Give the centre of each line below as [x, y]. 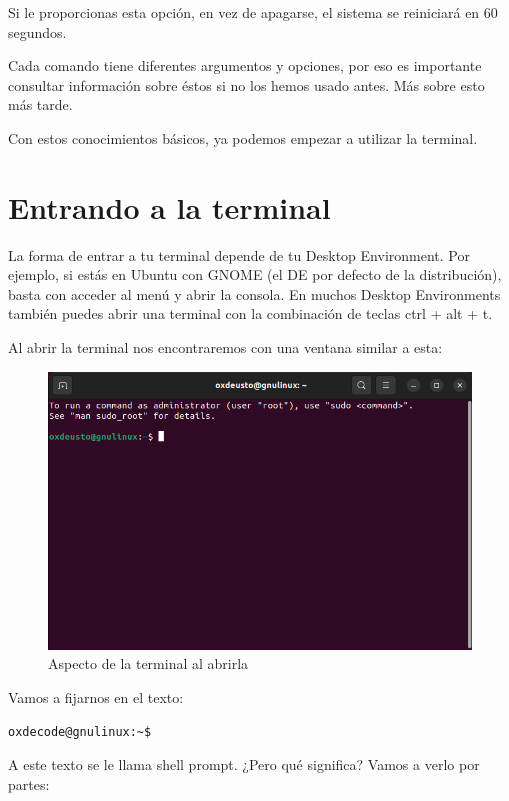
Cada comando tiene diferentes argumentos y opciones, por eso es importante [245, 65]
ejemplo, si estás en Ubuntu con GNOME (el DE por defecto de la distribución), [255, 274]
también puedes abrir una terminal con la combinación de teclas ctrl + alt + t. [250, 313]
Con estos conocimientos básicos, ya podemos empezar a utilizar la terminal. [243, 137]
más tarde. [40, 104]
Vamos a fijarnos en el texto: [96, 697]
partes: [29, 783]
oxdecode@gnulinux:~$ [80, 731]
